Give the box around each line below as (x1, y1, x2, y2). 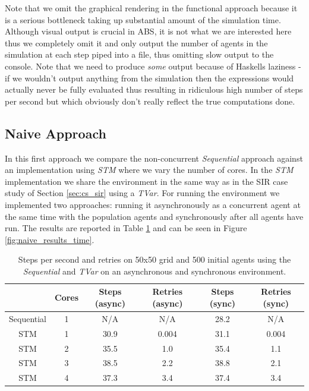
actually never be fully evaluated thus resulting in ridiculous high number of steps (5, 83, 303, 96)
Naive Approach (5, 124, 106, 142)
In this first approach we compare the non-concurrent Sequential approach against (5, 152, 303, 164)
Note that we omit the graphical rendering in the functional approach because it (5, 2, 298, 14)
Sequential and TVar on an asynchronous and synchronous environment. (23, 264, 286, 277)
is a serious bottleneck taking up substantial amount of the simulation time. (5, 13, 281, 26)
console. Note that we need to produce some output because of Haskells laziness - (5, 59, 301, 72)
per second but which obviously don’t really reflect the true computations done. (5, 94, 295, 107)
